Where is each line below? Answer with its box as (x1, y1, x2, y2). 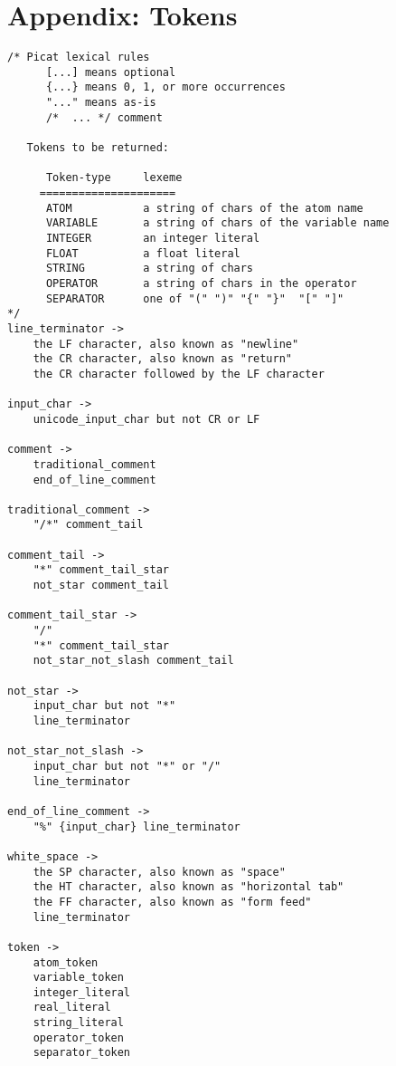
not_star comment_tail (33, 579, 169, 592)
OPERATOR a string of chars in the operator (45, 276, 357, 290)
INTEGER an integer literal (45, 232, 260, 245)
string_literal (33, 1016, 124, 1030)
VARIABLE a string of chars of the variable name (45, 216, 390, 230)
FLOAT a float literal (45, 246, 240, 260)
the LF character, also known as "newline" (33, 337, 299, 351)
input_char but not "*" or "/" (33, 759, 222, 773)
